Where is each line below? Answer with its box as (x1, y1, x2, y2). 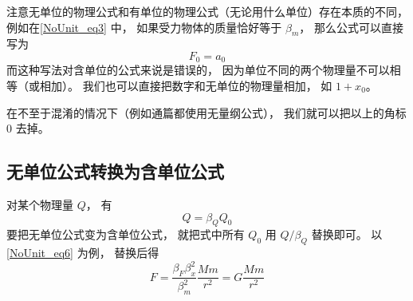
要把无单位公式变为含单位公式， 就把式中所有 (6, 226, 245, 243)
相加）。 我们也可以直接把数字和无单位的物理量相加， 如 (39, 77, 332, 94)
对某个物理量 (6, 196, 73, 213)
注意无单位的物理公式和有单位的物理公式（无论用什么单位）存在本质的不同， (6, 3, 408, 19)
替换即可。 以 (311, 226, 383, 243)
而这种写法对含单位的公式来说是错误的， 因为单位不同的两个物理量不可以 (6, 61, 390, 78)
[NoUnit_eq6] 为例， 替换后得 (6, 244, 159, 261)
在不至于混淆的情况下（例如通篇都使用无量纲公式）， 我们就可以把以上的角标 (6, 104, 407, 121)
